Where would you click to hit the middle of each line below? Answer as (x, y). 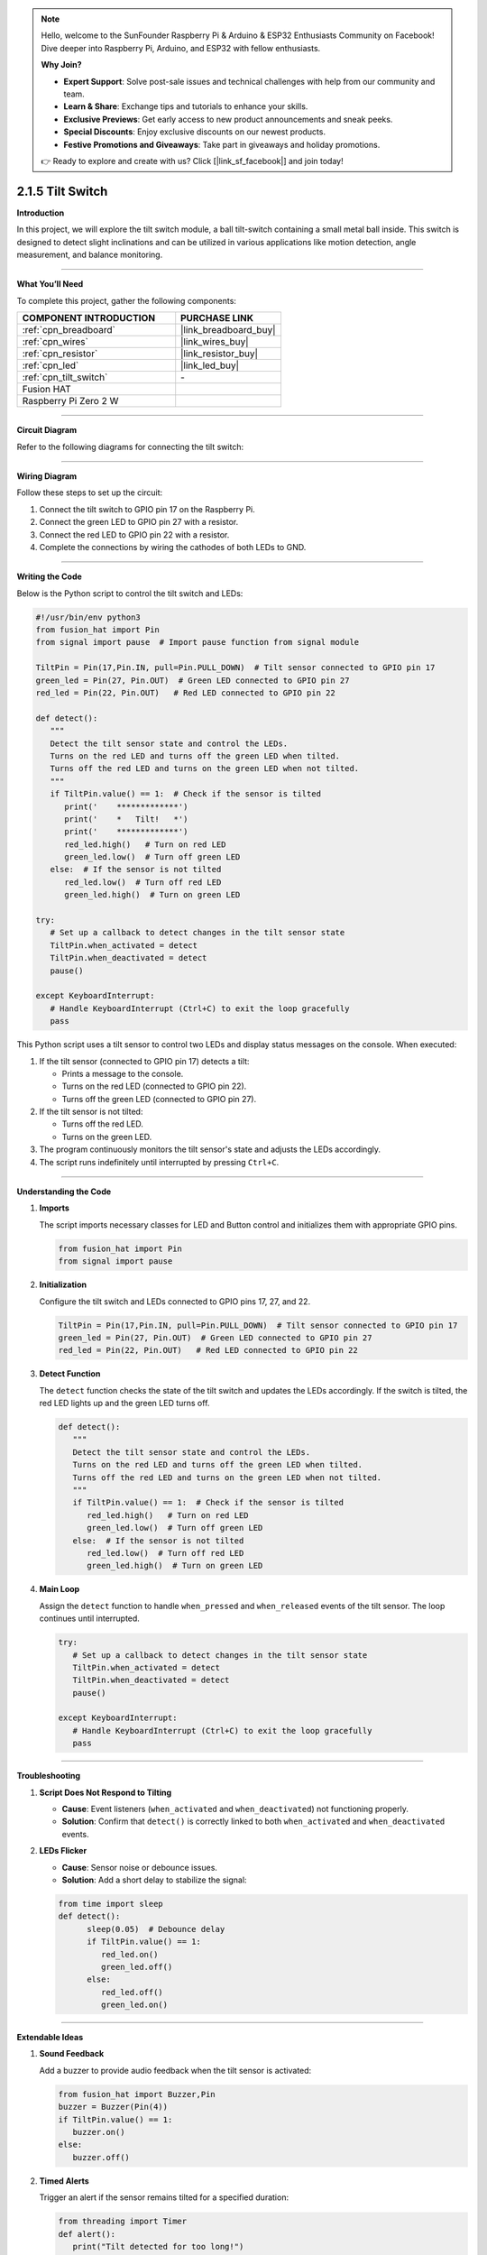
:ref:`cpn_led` (51, 365)
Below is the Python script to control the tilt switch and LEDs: (130, 593)
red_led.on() (129, 1954)
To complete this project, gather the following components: (126, 300)
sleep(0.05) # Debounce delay (156, 1929)
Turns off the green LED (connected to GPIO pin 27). (159, 1099)
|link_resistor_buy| (220, 354)
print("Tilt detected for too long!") (158, 2246)
